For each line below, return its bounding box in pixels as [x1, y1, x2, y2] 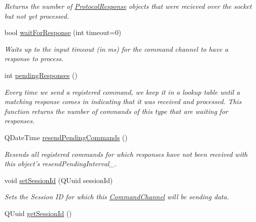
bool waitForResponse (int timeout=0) [4, 27, 121, 37]
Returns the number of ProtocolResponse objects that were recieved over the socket [4, 1, 252, 11]
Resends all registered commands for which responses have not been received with [4, 148, 248, 159]
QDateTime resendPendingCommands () [4, 132, 128, 142]
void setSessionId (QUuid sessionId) [4, 175, 113, 185]
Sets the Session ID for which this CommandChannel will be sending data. [4, 191, 229, 202]
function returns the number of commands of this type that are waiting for [4, 106, 228, 116]
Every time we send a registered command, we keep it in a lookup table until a [4, 86, 240, 97]
